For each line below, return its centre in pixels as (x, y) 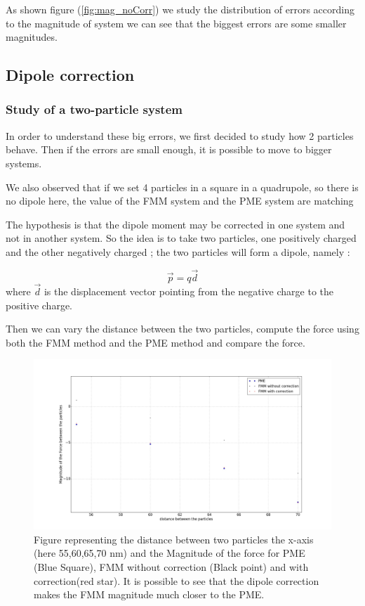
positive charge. (39, 305)
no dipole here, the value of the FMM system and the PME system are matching (180, 201)
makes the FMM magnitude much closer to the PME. (149, 594)
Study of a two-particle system (94, 109)
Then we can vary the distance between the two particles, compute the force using (182, 329)
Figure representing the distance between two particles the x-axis (174, 539)
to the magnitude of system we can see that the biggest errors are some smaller (176, 23)
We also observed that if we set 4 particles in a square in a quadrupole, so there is (182, 187)
